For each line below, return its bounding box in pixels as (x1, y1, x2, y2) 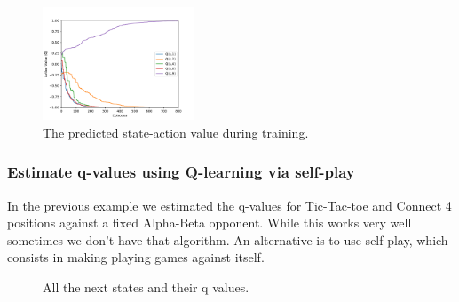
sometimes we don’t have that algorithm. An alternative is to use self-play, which (7, 230, 448, 249)
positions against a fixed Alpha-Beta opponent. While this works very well (7, 213, 412, 232)
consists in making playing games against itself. (7, 248, 265, 266)
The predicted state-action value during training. (43, 123, 309, 141)
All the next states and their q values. (43, 277, 249, 296)
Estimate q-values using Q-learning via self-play (7, 161, 355, 183)
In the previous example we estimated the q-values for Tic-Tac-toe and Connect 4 (7, 195, 452, 214)
